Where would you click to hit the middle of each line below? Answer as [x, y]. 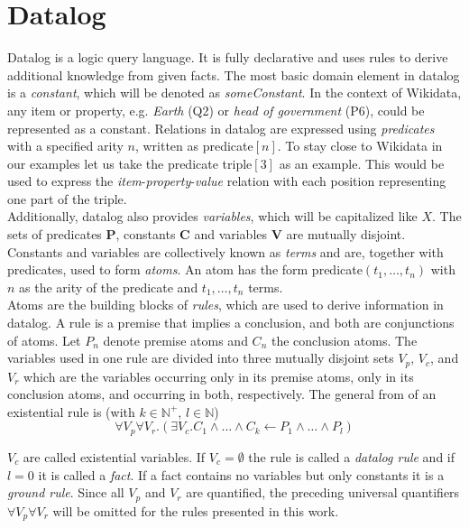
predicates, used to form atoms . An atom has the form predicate [185, 269]
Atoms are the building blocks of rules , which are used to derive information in [225, 305]
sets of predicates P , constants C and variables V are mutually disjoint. [207, 234]
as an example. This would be [362, 163]
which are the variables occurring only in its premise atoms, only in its [219, 376]
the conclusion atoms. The [344, 340]
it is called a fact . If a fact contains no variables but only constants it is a [241, 474]
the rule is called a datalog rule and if [352, 456]
